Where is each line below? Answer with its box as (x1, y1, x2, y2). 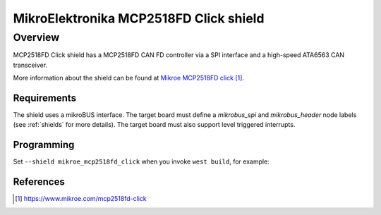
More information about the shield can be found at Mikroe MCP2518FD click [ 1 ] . (13, 74, 245, 82)
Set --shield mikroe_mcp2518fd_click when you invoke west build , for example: (13, 157, 270, 166)
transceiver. (13, 61, 48, 69)
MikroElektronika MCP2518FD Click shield (13, 11, 265, 26)
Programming (13, 139, 75, 151)
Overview (13, 31, 60, 44)
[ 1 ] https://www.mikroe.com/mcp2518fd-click (15, 195, 147, 203)
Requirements (13, 92, 77, 104)
